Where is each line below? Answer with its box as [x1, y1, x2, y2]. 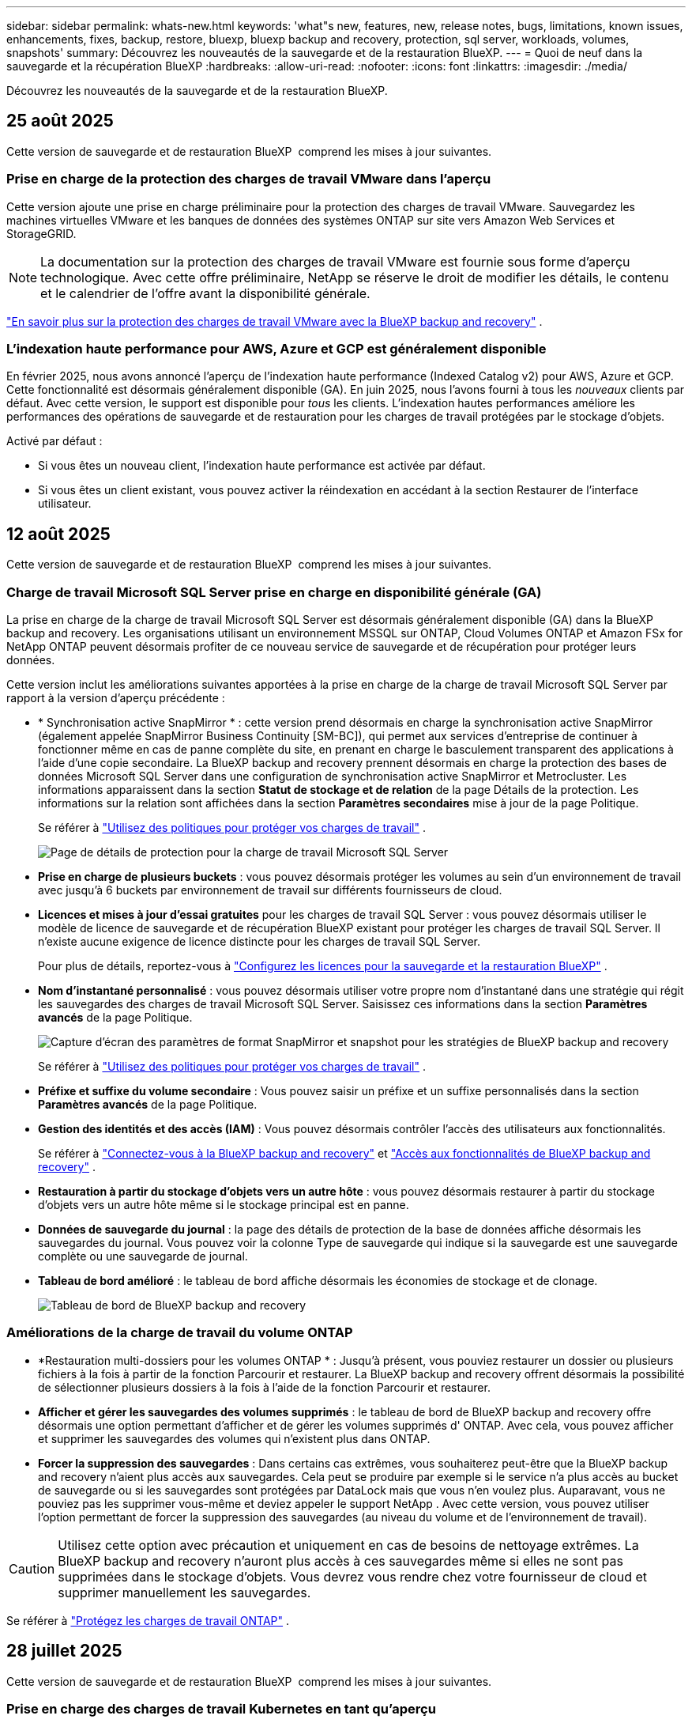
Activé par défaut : [6, 434, 103, 448]
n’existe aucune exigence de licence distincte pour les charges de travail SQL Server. [38, 934, 480, 948]
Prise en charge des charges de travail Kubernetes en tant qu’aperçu [6, 1700, 436, 1717]
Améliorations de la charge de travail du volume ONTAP [6, 1324, 353, 1341]
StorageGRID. [6, 226, 77, 240]
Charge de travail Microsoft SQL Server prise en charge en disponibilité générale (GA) [6, 584, 542, 600]
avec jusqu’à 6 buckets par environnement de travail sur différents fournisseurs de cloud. [38, 882, 502, 897]
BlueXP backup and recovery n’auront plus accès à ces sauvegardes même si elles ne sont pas [58, 1552, 623, 1569]
